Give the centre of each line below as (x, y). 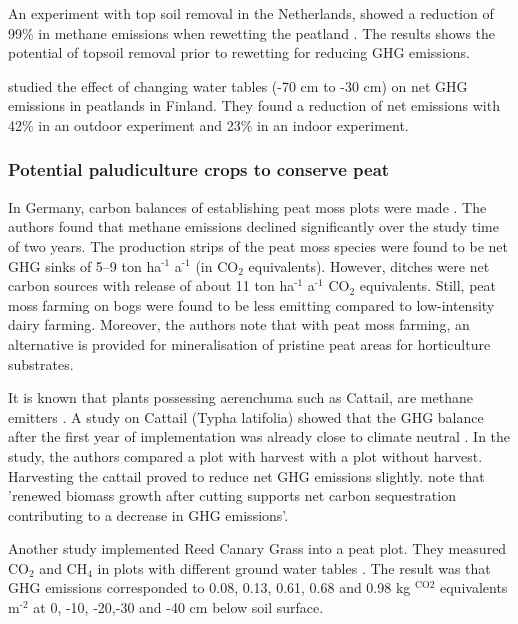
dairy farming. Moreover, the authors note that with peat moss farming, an (239, 324)
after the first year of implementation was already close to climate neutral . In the (259, 436)
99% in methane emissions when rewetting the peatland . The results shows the (252, 32)
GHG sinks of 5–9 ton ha (85, 265)
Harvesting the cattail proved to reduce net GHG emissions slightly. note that (246, 475)
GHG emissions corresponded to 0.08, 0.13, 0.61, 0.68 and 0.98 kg (209, 587)
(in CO (217, 265)
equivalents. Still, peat (427, 285)
